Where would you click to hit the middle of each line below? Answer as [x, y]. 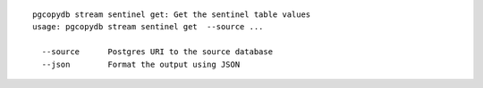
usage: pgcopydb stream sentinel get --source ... [148, 27]
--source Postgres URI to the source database [157, 52]
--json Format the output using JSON [141, 64]
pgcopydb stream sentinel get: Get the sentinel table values [172, 15]
